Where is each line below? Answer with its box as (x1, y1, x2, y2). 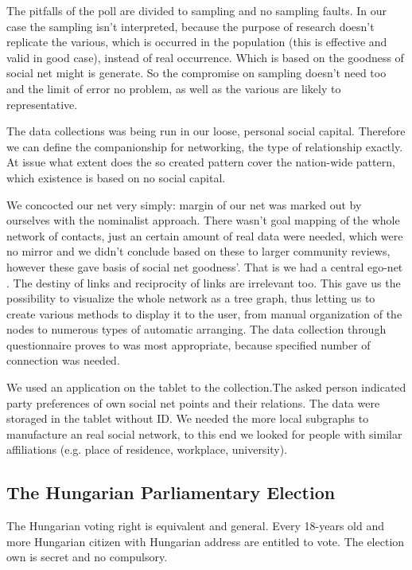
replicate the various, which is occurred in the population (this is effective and (6, 33, 387, 50)
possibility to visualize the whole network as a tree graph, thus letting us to (6, 290, 375, 306)
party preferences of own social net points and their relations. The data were (6, 394, 380, 411)
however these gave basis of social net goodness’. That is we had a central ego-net (6, 258, 403, 275)
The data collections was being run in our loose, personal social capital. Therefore (6, 123, 406, 139)
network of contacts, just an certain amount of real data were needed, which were (6, 227, 403, 244)
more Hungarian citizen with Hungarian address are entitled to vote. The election (6, 533, 405, 549)
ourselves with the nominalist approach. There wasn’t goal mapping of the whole (6, 212, 400, 228)
